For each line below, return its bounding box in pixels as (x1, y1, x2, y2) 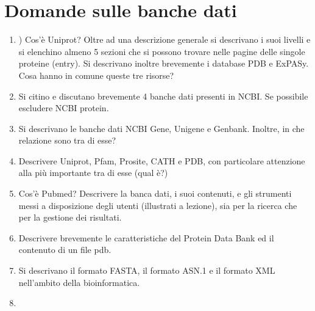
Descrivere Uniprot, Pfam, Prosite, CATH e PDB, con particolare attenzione (18, 154, 305, 167)
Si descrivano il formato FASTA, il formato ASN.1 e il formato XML (18, 264, 275, 277)
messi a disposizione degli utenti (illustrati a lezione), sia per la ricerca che (18, 199, 297, 211)
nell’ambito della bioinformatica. (18, 276, 140, 288)
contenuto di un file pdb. (18, 243, 111, 256)
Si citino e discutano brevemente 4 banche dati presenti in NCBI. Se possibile (18, 89, 308, 102)
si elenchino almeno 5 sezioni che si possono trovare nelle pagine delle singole (18, 45, 305, 57)
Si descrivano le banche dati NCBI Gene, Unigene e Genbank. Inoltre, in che (18, 122, 305, 134)
